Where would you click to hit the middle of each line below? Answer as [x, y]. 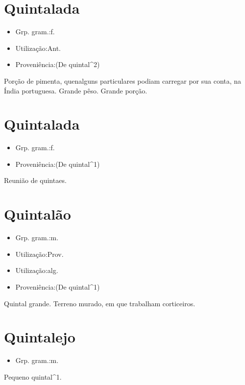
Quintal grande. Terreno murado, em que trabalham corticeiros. [100, 303]
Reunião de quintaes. [35, 180]
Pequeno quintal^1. [33, 376]
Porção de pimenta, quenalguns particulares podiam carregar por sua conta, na [123, 80]
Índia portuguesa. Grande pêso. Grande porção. [76, 90]
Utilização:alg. [37, 270]
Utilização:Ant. [38, 48]
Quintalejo [40, 337]
